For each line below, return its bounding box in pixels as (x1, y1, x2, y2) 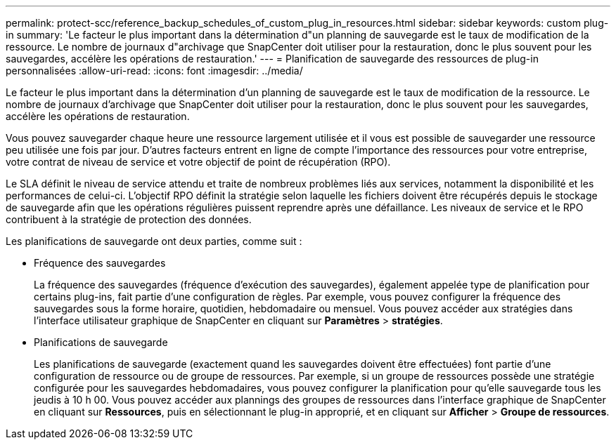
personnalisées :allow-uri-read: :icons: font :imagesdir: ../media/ (6, 65, 303, 77)
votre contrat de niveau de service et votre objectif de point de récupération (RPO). (6, 156, 391, 168)
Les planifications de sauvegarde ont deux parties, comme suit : (6, 235, 302, 247)
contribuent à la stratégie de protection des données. (6, 213, 252, 225)
